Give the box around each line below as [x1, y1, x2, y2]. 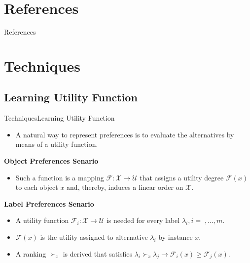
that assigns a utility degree [140, 172, 224, 182]
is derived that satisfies [63, 248, 133, 259]
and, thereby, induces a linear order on [67, 182, 183, 192]
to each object [15, 182, 58, 192]
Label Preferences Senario [4, 198, 94, 209]
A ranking [15, 248, 46, 259]
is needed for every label [106, 215, 180, 225]
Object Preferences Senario [4, 156, 99, 166]
